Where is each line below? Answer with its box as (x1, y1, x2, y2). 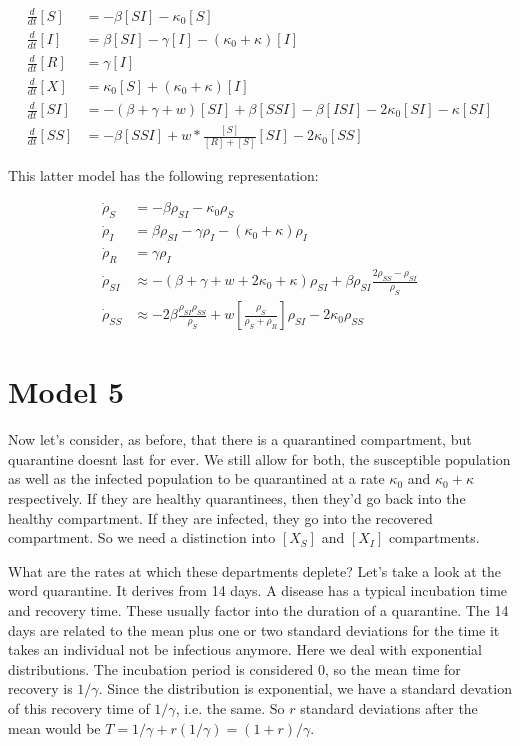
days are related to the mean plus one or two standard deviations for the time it (8, 619, 500, 640)
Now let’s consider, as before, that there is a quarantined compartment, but (8, 429, 472, 450)
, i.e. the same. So (175, 698, 285, 718)
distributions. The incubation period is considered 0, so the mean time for (8, 658, 461, 679)
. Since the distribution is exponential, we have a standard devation (98, 678, 512, 699)
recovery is (8, 678, 73, 699)
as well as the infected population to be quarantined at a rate (8, 468, 385, 489)
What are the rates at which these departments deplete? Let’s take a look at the (8, 560, 501, 581)
